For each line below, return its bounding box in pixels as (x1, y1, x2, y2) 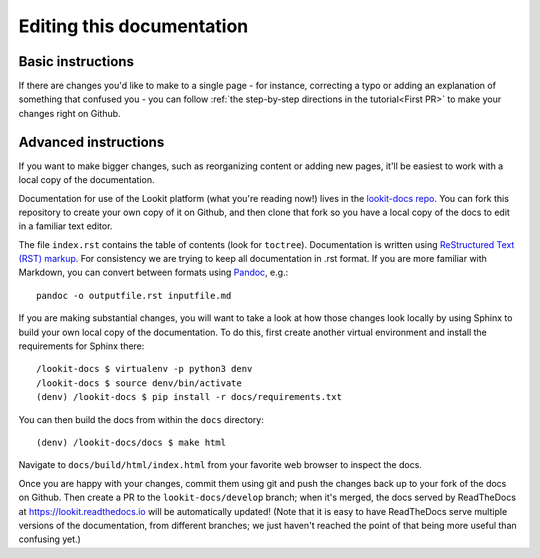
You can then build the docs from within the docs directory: (18, 413, 264, 425)
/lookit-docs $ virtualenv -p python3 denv (36, 363, 253, 375)
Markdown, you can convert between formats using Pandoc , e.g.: (18, 266, 289, 279)
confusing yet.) (18, 533, 82, 545)
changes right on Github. (18, 107, 121, 119)
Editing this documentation (18, 15, 249, 37)
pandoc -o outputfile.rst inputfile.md (36, 290, 232, 301)
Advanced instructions (18, 133, 165, 150)
